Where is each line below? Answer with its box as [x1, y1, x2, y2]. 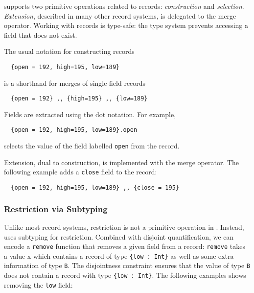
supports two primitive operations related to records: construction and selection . [4, 1, 244, 11]
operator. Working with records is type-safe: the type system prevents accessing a [4, 20, 248, 30]
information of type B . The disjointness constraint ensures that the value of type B [4, 260, 250, 270]
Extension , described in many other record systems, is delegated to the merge [4, 10, 236, 21]
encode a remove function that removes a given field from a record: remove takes [4, 241, 245, 251]
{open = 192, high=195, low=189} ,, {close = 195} [11, 184, 179, 192]
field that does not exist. [4, 29, 77, 40]
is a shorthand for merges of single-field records [4, 77, 146, 88]
